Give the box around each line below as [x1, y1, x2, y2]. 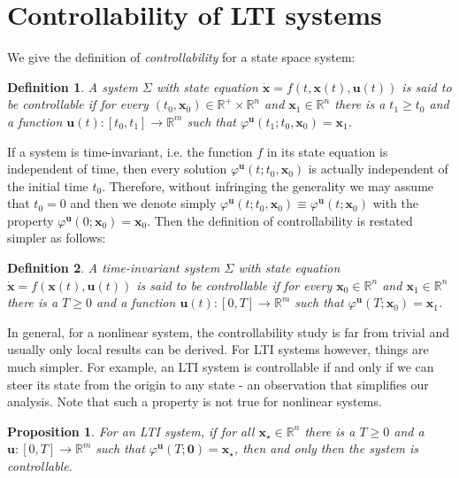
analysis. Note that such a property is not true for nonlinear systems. [7, 392, 382, 411]
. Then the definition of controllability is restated [147, 211, 413, 229]
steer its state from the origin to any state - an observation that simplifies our [7, 374, 429, 393]
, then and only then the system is [233, 439, 419, 458]
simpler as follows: [7, 228, 106, 247]
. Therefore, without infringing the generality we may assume [102, 176, 434, 195]
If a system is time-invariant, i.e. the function [7, 142, 253, 160]
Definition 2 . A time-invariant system [7, 258, 220, 277]
